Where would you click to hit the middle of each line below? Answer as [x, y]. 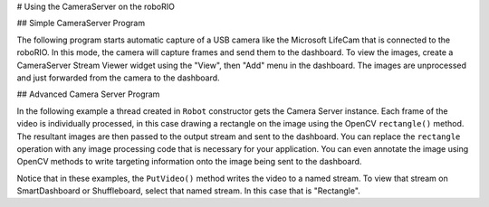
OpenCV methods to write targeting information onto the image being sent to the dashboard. [189, 162]
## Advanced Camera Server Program [88, 94]
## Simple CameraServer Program [81, 24]
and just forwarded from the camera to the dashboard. [119, 78]
